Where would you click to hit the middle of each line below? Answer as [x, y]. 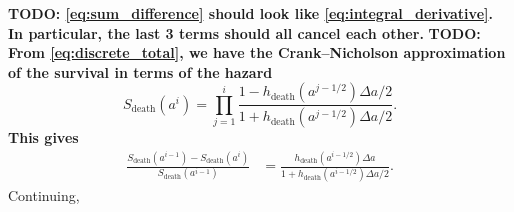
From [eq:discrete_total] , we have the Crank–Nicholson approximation [257, 52]
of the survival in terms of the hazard [140, 71]
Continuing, [44, 194]
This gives [43, 137]
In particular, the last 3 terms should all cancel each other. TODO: [244, 32]
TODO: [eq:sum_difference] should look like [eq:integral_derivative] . [250, 13]
